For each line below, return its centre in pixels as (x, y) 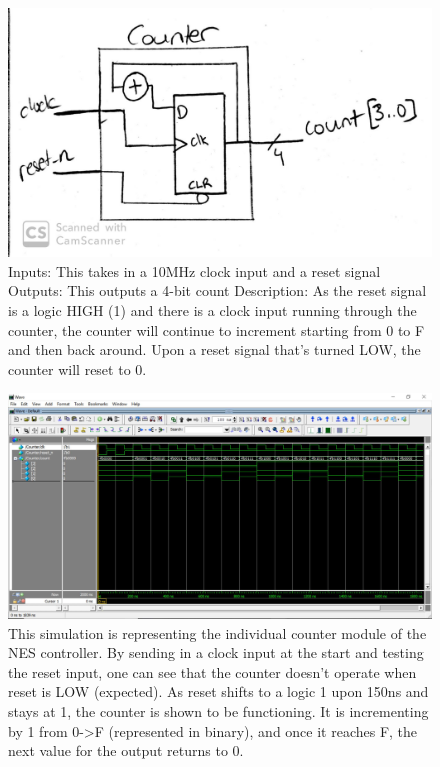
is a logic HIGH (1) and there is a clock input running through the (212, 310)
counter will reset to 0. (77, 368)
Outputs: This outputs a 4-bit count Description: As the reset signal (217, 290)
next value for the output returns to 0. (126, 750)
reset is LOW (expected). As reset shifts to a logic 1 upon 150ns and (218, 691)
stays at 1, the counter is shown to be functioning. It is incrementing (218, 711)
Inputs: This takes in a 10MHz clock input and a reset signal (194, 270)
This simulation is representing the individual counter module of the (217, 632)
